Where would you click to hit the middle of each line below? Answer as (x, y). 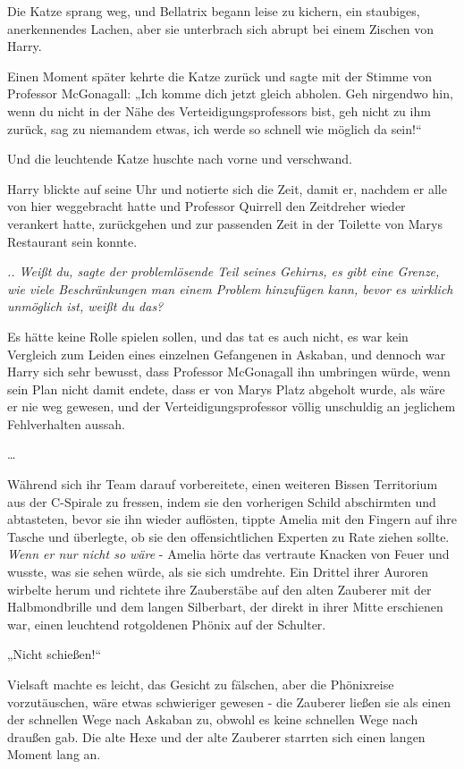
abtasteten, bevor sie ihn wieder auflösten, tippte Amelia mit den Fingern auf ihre (232, 519)
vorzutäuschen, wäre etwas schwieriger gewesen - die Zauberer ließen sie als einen (229, 701)
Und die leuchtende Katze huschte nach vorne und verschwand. (180, 159)
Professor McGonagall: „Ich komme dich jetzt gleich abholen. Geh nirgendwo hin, (230, 93)
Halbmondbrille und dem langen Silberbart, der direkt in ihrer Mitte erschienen (225, 607)
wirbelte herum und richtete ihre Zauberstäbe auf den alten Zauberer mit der (219, 589)
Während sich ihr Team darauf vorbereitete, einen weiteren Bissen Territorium (223, 484)
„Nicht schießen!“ (55, 654)
